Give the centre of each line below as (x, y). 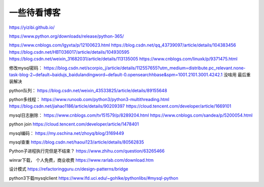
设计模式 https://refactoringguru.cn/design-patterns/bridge (69, 169)
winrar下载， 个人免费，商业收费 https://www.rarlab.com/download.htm (81, 160)
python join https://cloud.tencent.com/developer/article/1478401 (74, 124)
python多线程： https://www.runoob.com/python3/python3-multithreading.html (89, 100)
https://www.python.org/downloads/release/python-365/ (66, 36)
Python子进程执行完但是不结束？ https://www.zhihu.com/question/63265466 (87, 151)
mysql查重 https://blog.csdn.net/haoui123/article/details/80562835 (77, 142)
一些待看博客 (35, 13)
